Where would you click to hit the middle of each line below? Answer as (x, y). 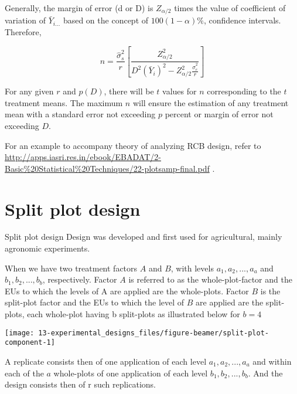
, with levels (192, 268)
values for (180, 91)
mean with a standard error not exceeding (80, 114)
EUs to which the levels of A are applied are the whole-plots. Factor (127, 291)
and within (272, 361)
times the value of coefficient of (230, 8)
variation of (25, 20)
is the (270, 291)
